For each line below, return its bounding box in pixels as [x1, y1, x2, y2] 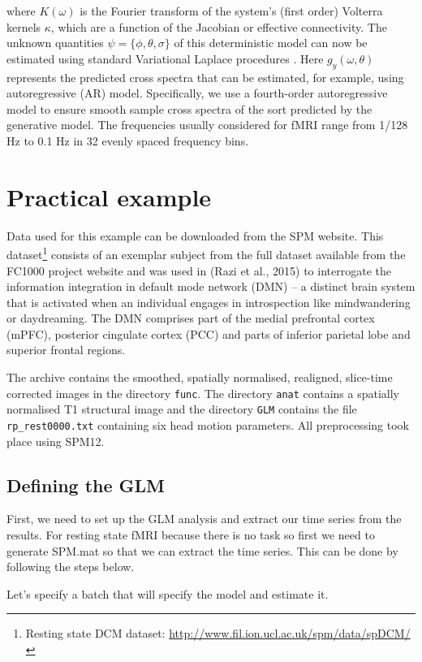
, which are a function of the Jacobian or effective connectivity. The [50, 18, 387, 35]
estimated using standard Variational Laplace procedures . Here [6, 50, 324, 67]
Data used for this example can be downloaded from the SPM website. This [6, 227, 384, 244]
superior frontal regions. [6, 341, 126, 358]
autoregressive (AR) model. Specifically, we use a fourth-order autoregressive [6, 84, 388, 102]
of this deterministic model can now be [174, 34, 368, 51]
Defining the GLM [6, 472, 166, 497]
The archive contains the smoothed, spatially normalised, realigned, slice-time [6, 369, 393, 386]
